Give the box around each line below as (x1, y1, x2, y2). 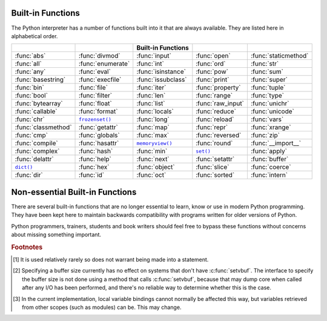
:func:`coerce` (251, 163, 291, 171)
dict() (15, 164, 33, 170)
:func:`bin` (15, 84, 45, 92)
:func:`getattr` (79, 123, 118, 131)
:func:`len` (136, 91, 166, 100)
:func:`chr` (15, 115, 45, 124)
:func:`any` (15, 67, 46, 76)
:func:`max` (136, 131, 170, 139)
